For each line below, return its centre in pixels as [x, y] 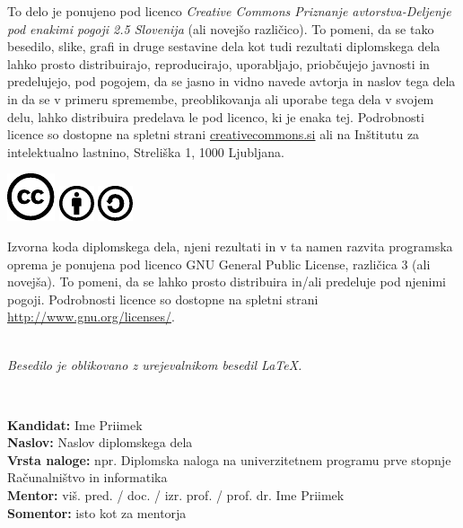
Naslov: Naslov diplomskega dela [100, 442]
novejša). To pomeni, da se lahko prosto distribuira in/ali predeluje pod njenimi [227, 282]
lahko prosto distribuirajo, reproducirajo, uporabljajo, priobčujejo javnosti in [218, 63]
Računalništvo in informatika [87, 477]
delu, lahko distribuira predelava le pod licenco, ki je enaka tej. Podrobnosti [216, 116]
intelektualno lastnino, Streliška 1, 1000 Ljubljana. [146, 151]
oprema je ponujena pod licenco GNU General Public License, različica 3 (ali [219, 264]
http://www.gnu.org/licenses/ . [91, 317]
